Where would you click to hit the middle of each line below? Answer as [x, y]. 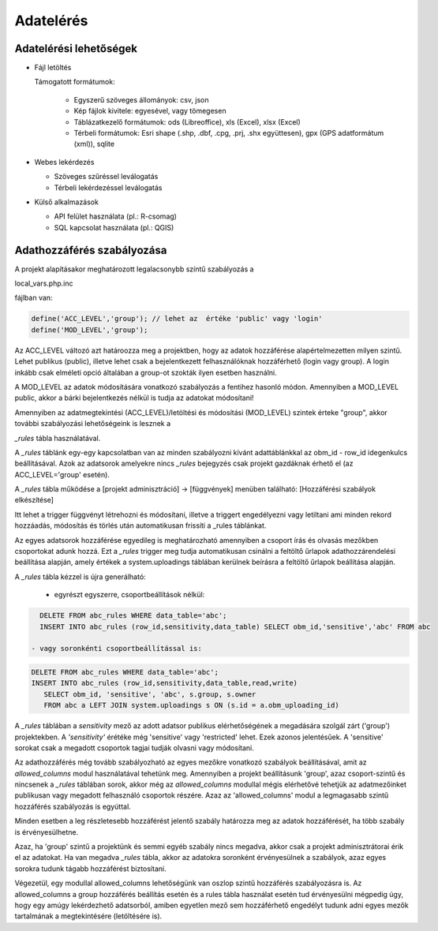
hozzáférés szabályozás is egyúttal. [73, 806]
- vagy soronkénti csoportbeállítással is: [117, 649]
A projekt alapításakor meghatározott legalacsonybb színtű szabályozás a [134, 269]
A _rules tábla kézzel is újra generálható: [80, 577]
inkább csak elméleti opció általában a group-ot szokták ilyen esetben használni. [146, 372]
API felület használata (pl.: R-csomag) [116, 216]
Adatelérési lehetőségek [76, 49]
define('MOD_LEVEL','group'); [90, 330]
